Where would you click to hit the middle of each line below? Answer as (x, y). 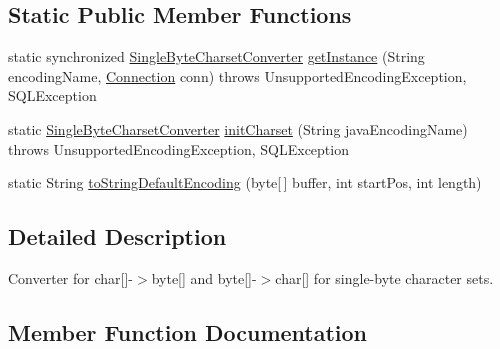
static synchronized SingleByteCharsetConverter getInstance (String (216, 56)
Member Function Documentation (188, 331)
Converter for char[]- (70, 277)
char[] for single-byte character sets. (384, 277)
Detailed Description (117, 236)
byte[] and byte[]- (204, 277)
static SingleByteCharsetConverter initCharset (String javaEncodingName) (238, 128)
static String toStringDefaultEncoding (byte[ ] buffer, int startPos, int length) (245, 182)
